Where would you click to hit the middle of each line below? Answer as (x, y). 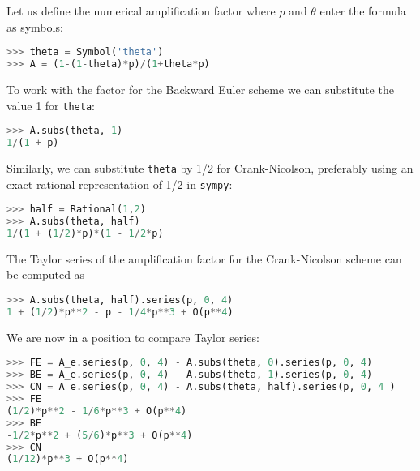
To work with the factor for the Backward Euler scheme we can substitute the (200, 89)
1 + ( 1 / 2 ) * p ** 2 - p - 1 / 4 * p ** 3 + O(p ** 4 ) (120, 312)
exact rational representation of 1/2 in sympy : (120, 184)
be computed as (46, 274)
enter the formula (363, 11)
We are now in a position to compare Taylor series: (133, 337)
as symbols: (35, 26)
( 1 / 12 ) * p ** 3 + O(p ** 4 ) (68, 459)
